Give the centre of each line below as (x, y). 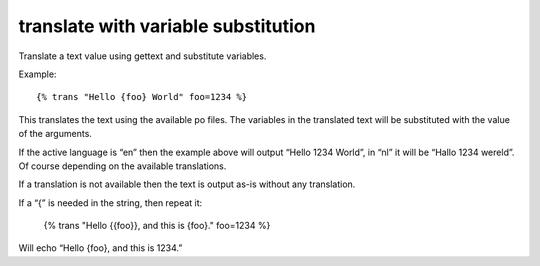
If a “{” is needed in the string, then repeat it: (110, 202)
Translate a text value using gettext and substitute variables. (142, 56)
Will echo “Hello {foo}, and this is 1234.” (100, 248)
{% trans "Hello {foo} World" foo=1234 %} (142, 97)
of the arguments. (55, 134)
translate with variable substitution (167, 26)
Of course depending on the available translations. (122, 166)
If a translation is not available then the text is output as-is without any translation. (187, 184)
